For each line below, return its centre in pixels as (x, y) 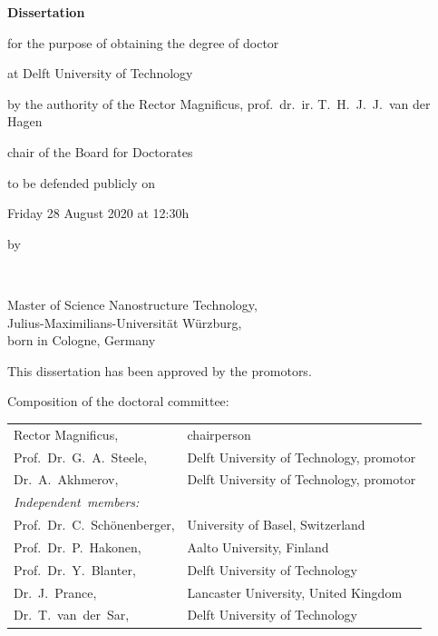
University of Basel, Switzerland (276, 525)
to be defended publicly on (81, 182)
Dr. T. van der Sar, (72, 615)
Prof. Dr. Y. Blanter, (75, 569)
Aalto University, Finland (258, 547)
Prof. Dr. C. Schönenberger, (94, 525)
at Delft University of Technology (100, 73)
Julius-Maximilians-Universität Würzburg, (125, 322)
